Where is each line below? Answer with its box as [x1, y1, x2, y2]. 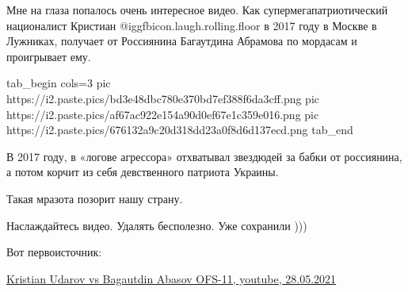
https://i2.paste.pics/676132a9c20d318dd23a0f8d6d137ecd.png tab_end [6, 121, 353, 138]
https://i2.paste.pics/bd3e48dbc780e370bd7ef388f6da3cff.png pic [6, 90, 320, 106]
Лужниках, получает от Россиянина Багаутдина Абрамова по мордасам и [6, 33, 357, 49]
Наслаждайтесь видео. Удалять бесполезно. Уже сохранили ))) [6, 217, 307, 233]
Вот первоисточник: [6, 244, 102, 260]
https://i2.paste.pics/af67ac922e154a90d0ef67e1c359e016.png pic [6, 106, 319, 122]
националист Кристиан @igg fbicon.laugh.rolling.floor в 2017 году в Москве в [6, 17, 377, 33]
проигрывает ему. [6, 48, 91, 64]
